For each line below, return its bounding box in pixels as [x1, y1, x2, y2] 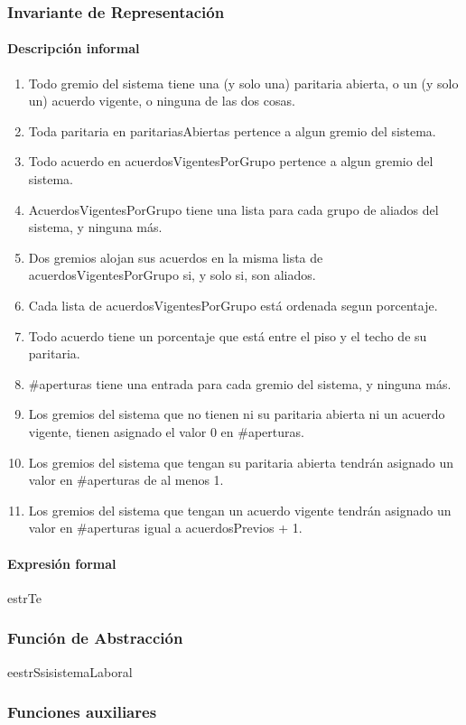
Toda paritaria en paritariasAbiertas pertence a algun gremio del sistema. [28, 121, 436, 140]
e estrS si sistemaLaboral [7, 662, 133, 681]
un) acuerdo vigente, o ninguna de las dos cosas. [28, 91, 295, 110]
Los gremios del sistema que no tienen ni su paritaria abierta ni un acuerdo [28, 404, 445, 423]
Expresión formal [7, 553, 116, 572]
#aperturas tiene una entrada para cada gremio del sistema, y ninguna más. [28, 374, 452, 393]
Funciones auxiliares [7, 701, 157, 723]
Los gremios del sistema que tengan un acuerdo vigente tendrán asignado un [28, 500, 452, 519]
